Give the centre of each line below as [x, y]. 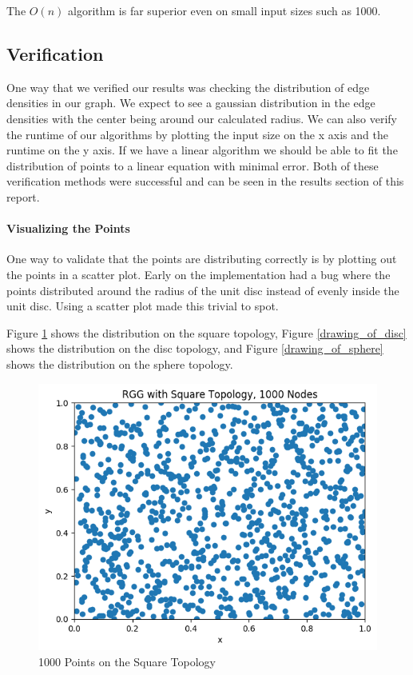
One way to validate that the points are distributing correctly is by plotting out [202, 259]
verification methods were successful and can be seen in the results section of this [205, 181]
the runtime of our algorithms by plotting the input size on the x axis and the [197, 134]
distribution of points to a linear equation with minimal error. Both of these [193, 165]
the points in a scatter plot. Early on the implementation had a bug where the [199, 274]
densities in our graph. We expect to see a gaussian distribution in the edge [191, 103]
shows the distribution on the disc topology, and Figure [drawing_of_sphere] [195, 348]
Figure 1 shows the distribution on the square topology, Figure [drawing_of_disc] [206, 332]
